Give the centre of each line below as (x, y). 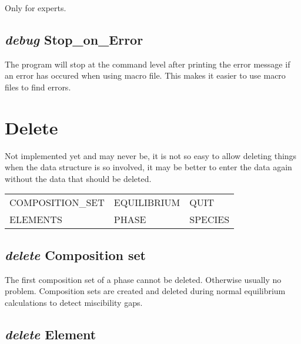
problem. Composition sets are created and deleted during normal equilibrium (145, 291)
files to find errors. (38, 87)
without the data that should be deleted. (78, 178)
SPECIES (210, 220)
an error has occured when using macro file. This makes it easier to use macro (145, 75)
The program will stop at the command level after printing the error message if (148, 64)
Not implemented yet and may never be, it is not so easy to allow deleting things (151, 155)
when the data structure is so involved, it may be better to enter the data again (148, 167)
